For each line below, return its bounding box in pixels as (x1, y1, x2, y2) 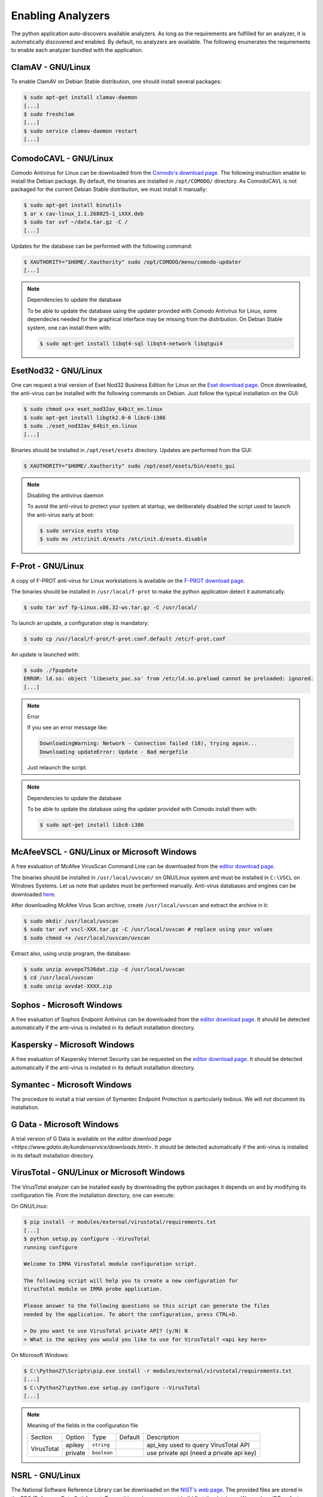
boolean (92, 1450, 113, 1456)
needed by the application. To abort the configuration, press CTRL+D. (23, 1311, 239, 1317)
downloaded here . (11, 890, 56, 898)
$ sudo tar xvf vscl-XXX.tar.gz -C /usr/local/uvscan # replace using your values (23, 926, 273, 933)
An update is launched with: (11, 650, 80, 658)
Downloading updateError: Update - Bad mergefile (39, 748, 188, 755)
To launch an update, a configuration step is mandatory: (11, 619, 150, 626)
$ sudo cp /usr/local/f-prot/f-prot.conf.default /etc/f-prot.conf (23, 635, 226, 642)
